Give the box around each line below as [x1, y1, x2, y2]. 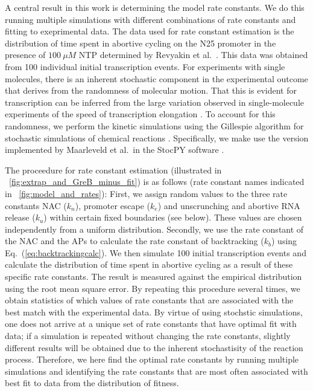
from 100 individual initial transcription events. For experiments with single [5, 60, 285, 73]
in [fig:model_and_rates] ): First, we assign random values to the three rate [5, 187, 288, 199]
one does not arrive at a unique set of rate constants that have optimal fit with [5, 317, 297, 330]
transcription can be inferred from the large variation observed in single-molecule [5, 95, 305, 108]
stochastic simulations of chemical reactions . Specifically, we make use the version [5, 131, 309, 144]
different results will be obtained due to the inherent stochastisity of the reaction [5, 341, 303, 354]
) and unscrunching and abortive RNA [157, 199, 300, 212]
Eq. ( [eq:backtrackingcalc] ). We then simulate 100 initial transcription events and [5, 246, 306, 259]
